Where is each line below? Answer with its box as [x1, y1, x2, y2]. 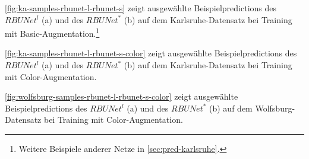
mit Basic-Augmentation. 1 [5, 26, 100, 39]
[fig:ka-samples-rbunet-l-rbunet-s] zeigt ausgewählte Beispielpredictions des [5, 2, 277, 14]
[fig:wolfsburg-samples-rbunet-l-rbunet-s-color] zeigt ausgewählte [5, 90, 238, 103]
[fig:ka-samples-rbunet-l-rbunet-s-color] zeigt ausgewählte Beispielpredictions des [5, 47, 297, 59]
